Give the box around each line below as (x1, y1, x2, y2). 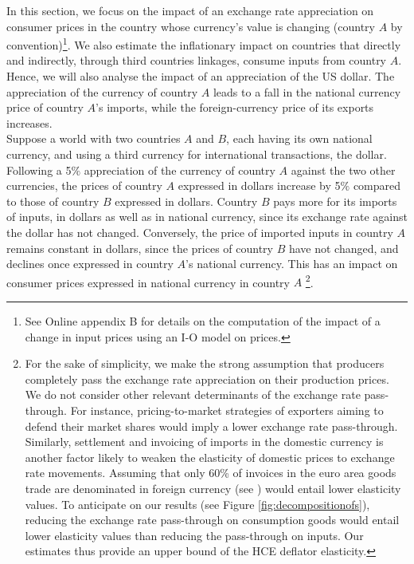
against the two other (291, 161, 396, 178)
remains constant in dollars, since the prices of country (6, 239, 273, 256)
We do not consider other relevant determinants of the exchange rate (25, 386, 361, 403)
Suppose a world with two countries (6, 130, 181, 147)
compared (353, 177, 401, 194)
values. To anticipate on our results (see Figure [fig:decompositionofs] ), (25, 495, 370, 512)
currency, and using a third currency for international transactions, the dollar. (6, 146, 387, 162)
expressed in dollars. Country (115, 192, 258, 209)
